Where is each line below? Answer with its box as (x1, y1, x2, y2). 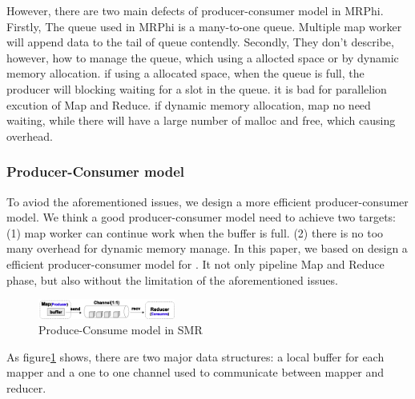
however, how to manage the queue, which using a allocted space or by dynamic (6, 49, 399, 66)
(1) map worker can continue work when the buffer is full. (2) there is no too (6, 224, 384, 241)
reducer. (6, 379, 46, 396)
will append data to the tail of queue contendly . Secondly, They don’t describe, (6, 34, 394, 50)
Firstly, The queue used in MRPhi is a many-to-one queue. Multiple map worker (6, 18, 402, 34)
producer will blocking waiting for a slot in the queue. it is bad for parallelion (6, 80, 387, 97)
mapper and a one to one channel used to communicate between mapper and (6, 364, 385, 381)
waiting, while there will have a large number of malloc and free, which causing (6, 112, 396, 129)
